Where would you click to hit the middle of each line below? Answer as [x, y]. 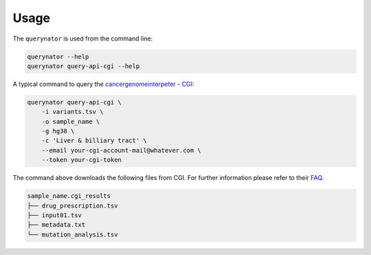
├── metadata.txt [56, 225]
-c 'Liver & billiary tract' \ [94, 141]
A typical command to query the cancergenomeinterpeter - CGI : [103, 84]
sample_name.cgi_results [69, 196]
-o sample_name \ [71, 121]
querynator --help [58, 56]
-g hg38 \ [58, 131]
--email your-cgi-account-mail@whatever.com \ [122, 150]
